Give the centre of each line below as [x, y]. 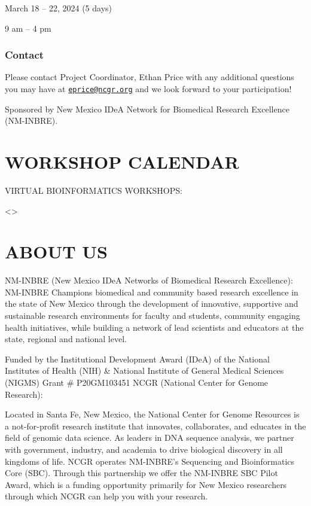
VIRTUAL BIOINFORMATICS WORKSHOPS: [94, 190]
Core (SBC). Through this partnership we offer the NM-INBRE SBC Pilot [141, 473]
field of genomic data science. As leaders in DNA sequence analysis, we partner [150, 438]
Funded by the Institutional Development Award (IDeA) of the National [137, 359]
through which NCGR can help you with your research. [106, 496]
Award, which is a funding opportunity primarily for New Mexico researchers [146, 484]
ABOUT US [57, 252]
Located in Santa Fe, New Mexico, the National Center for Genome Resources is [152, 414]
